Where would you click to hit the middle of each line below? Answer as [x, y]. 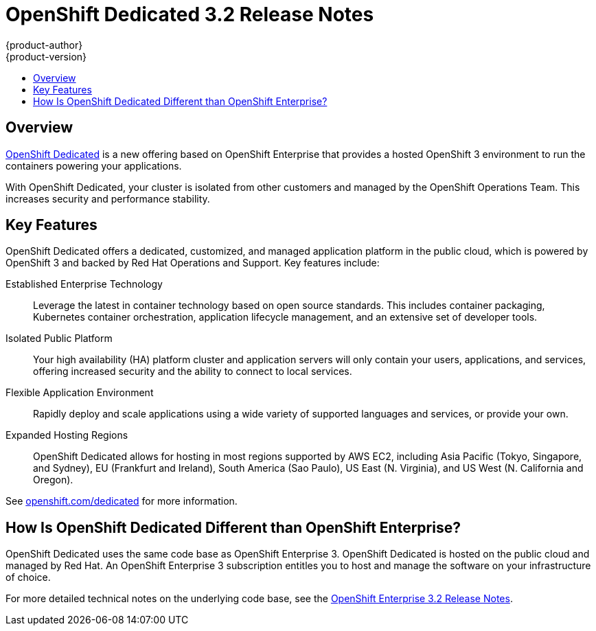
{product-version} [46, 56]
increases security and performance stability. [108, 198]
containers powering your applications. [94, 165]
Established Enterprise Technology [84, 284]
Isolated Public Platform [59, 339]
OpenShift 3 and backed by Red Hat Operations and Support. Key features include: [193, 263]
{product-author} [44, 45]
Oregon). [53, 480]
